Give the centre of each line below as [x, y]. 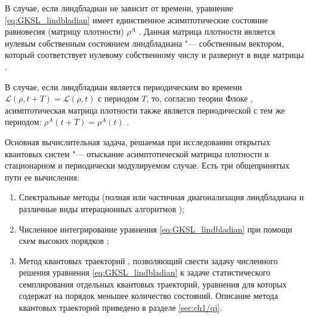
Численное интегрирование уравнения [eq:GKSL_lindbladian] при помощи [155, 229]
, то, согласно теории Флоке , [200, 98]
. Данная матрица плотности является [207, 31]
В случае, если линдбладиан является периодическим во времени [123, 86]
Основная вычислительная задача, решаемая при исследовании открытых [137, 141]
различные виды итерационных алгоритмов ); [102, 208]
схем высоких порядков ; [64, 241]
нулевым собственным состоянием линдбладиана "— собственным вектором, [144, 43]
